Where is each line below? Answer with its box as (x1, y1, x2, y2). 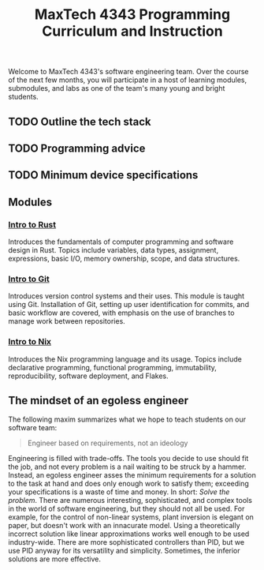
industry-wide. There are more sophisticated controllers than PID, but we (8, 538, 245, 547)
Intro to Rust (8, 219, 57, 230)
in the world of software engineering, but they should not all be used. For (8, 504, 245, 514)
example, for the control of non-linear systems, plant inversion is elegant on (8, 512, 255, 522)
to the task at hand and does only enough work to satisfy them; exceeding (8, 479, 250, 489)
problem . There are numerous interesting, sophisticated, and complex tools (8, 496, 252, 505)
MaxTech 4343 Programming (34, 6, 231, 24)
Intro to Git (8, 273, 50, 284)
